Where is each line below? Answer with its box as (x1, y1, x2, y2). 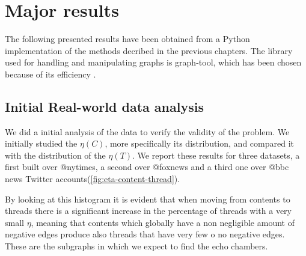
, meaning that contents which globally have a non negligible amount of (31, 216, 295, 228)
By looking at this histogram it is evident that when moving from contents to (5, 192, 290, 205)
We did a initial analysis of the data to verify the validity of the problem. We (5, 125, 290, 138)
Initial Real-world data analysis (5, 97, 204, 115)
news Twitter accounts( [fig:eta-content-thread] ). (5, 172, 180, 185)
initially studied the (5, 137, 78, 150)
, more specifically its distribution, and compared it (105, 137, 294, 150)
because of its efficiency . (5, 67, 96, 80)
